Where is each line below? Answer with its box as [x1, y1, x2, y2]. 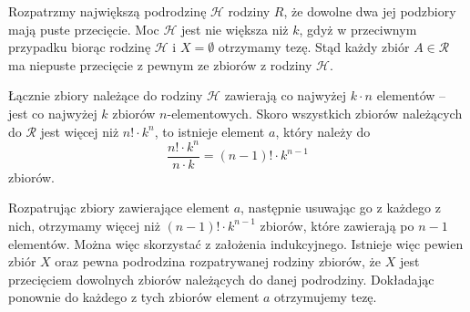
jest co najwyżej [8, 103, 97, 122]
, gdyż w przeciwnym [299, 19, 417, 38]
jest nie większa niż [181, 19, 289, 38]
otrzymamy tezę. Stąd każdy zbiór [218, 37, 410, 57]
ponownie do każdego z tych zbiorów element [8, 287, 260, 307]
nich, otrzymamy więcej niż [8, 215, 160, 234]
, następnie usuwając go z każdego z [240, 198, 441, 217]
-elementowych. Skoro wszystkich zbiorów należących [167, 103, 463, 122]
